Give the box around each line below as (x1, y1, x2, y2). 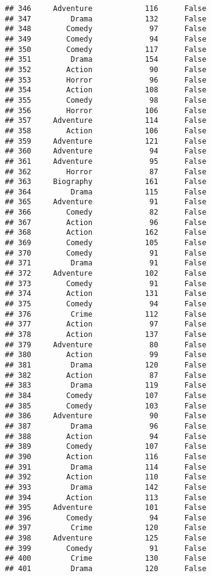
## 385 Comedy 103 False (5, 401, 207, 410)
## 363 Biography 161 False (5, 177, 207, 186)
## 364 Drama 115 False (5, 187, 207, 196)
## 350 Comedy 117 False (5, 45, 207, 54)
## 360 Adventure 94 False (5, 147, 207, 156)
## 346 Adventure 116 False (5, 4, 207, 13)
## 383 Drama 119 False (5, 381, 207, 390)
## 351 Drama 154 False (5, 55, 207, 64)
